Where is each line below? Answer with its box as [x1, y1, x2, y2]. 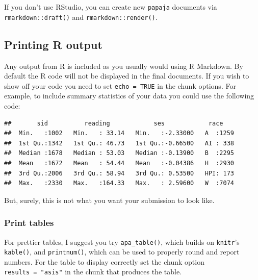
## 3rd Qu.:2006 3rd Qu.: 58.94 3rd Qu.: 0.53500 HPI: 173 [4, 169, 235, 177]
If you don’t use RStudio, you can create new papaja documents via [4, 2, 217, 12]
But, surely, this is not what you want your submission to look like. [4, 194, 215, 205]
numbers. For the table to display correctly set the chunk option [4, 256, 204, 267]
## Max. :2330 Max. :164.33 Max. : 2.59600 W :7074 [4, 180, 235, 187]
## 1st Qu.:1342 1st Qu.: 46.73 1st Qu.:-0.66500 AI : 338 [4, 139, 235, 147]
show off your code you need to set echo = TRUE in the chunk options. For [4, 80, 236, 91]
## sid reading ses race [4, 119, 223, 127]
